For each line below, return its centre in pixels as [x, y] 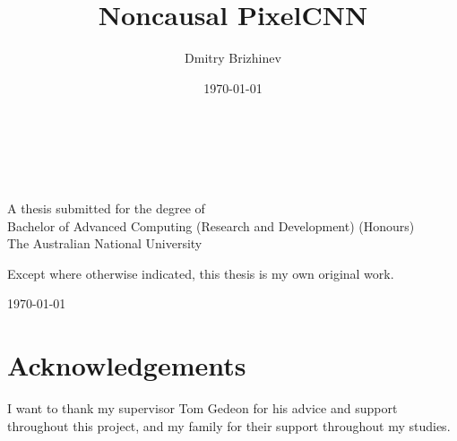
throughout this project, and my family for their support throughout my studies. [229, 425]
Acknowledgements [127, 365]
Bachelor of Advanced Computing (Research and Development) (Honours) [211, 225]
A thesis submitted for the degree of [106, 208]
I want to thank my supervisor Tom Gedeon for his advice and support [203, 408]
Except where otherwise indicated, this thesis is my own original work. [201, 273]
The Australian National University [105, 243]
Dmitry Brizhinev [233, 58]
